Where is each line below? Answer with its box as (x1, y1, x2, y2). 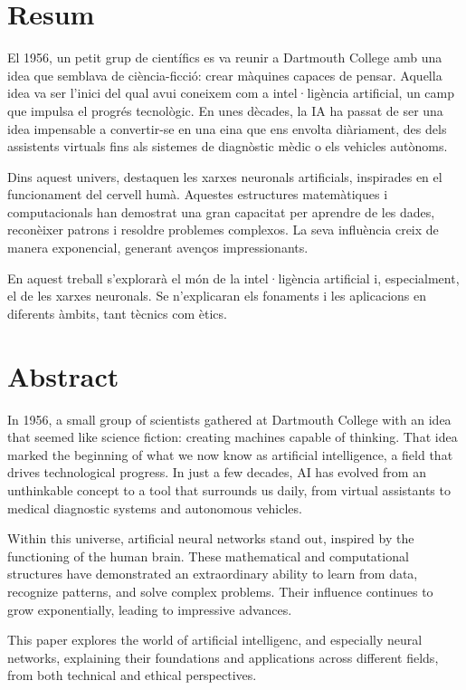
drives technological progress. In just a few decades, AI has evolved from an (7, 463, 426, 482)
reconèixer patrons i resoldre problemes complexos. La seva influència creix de (7, 220, 439, 239)
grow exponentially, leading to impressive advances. (7, 599, 292, 618)
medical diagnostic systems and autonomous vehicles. (7, 498, 302, 517)
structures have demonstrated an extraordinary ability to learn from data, (7, 564, 418, 583)
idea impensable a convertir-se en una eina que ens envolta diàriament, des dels (7, 119, 447, 138)
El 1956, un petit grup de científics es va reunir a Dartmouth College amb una (7, 48, 442, 67)
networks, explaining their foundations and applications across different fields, (7, 647, 439, 666)
